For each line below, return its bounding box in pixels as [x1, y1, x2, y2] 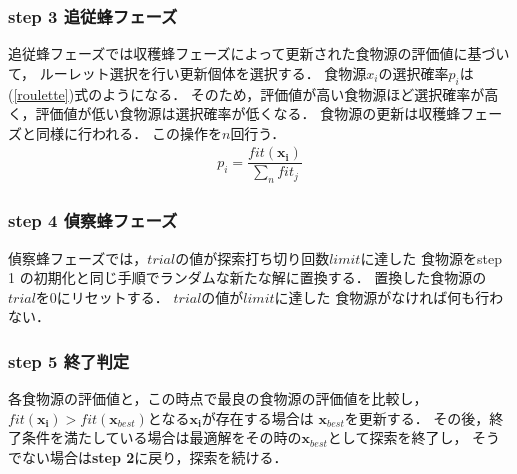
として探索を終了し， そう [327, 427, 501, 448]
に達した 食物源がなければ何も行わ [274, 286, 504, 307]
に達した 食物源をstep [360, 247, 502, 268]
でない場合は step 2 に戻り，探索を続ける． [8, 446, 288, 467]
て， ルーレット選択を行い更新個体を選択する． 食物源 [8, 62, 367, 83]
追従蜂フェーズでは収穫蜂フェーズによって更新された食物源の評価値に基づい [8, 43, 510, 64]
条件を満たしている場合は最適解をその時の [21, 427, 302, 448]
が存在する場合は [201, 407, 314, 428]
